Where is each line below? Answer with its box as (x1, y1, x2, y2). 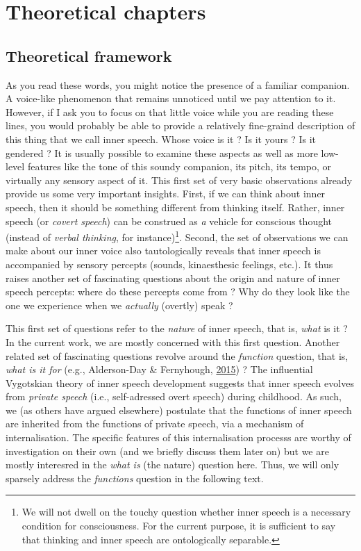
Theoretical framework (6, 44, 172, 66)
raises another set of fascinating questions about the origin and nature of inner (6, 270, 340, 285)
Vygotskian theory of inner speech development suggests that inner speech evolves (6, 375, 354, 390)
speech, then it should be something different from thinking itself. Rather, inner (6, 199, 345, 214)
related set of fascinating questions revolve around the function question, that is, (6, 348, 349, 363)
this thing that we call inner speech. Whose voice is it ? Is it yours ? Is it (6, 131, 316, 146)
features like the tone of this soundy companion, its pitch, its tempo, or (27, 159, 332, 174)
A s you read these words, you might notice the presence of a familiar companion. (6, 77, 350, 92)
